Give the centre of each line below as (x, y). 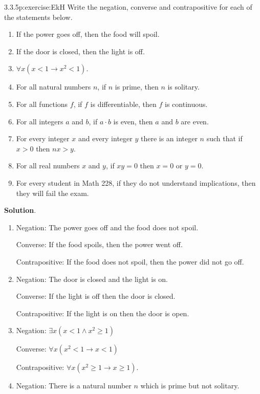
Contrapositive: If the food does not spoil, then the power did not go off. (130, 261)
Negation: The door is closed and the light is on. (92, 279)
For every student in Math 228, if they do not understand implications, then (136, 182)
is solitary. (183, 87)
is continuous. (186, 104)
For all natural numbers (53, 87)
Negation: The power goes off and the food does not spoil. (107, 227)
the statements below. (38, 17)
